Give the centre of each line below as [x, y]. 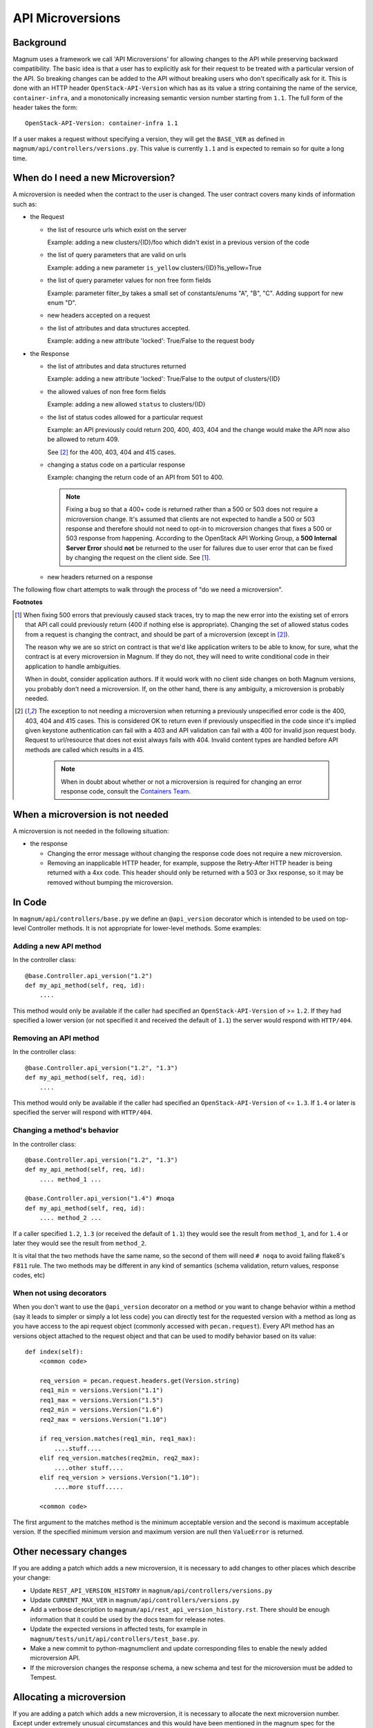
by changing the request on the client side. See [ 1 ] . [138, 558]
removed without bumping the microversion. [110, 882]
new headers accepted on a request [99, 315]
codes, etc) [29, 1275]
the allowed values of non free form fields [107, 391]
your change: [32, 1578]
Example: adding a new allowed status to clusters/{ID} [126, 404]
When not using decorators [60, 1293]
